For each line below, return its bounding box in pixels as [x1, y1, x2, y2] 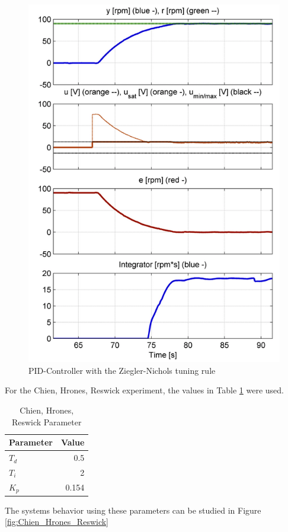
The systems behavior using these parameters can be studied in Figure [5, 504, 261, 516]
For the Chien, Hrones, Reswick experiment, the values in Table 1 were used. [5, 384, 284, 396]
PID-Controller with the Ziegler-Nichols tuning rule [28, 364, 216, 376]
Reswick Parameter [11, 415, 82, 428]
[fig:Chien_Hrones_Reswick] [5, 515, 108, 528]
